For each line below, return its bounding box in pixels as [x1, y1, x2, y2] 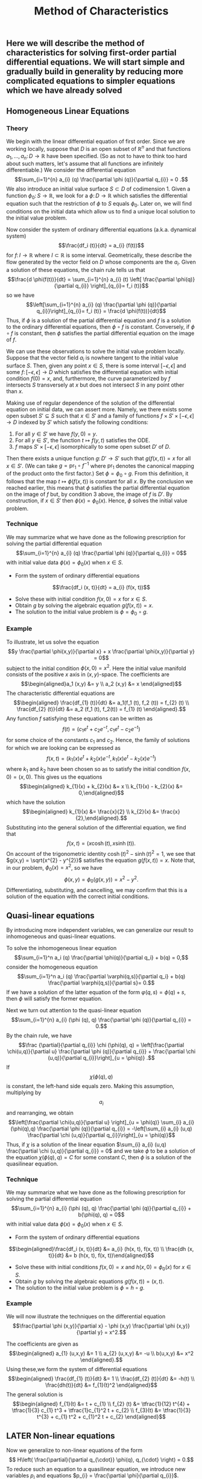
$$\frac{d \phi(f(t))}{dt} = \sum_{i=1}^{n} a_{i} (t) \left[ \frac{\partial [7, 276, 175, 283]
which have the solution [6, 798, 66, 806]
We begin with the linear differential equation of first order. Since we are [6, 138, 185, 145]
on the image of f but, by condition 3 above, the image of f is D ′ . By [6, 490, 173, 498]
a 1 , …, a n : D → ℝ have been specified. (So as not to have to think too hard [6, 152, 188, 161]
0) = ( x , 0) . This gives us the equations [6, 773, 103, 781]
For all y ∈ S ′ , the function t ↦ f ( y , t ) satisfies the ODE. [14, 436, 151, 444]
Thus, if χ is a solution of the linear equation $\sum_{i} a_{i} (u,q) [6, 1141, 167, 1148]
